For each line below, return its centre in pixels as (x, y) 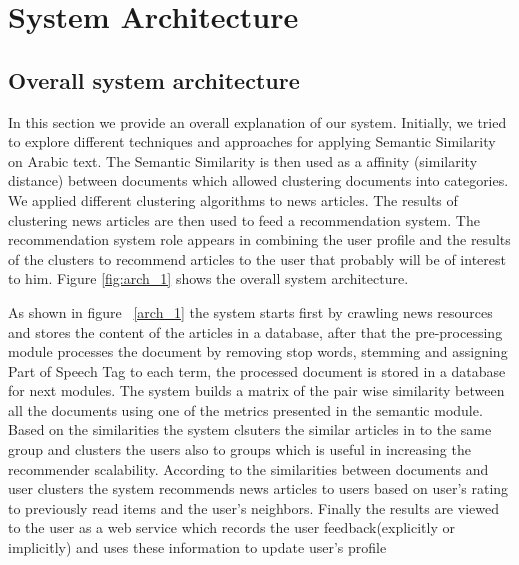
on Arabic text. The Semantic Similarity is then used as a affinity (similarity (243, 160)
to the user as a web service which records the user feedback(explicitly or (232, 527)
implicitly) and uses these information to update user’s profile (197, 547)
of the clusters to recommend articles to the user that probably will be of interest (257, 258)
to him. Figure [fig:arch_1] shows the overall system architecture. (208, 278)
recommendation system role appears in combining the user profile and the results (259, 239)
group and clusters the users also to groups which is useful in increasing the (239, 449)
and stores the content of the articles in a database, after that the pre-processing (255, 331)
